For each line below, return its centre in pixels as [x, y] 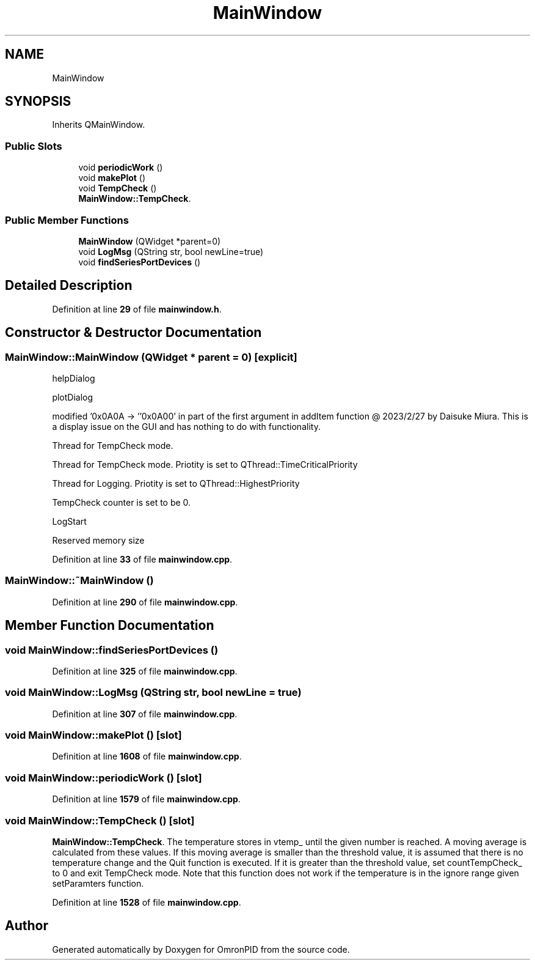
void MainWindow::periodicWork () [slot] [104, 778]
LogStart [69, 521]
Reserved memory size [98, 540]
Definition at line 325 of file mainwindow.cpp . [145, 671]
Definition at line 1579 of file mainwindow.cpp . [146, 799]
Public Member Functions [67, 220]
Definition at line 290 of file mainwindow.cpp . [145, 602]
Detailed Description [69, 286]
